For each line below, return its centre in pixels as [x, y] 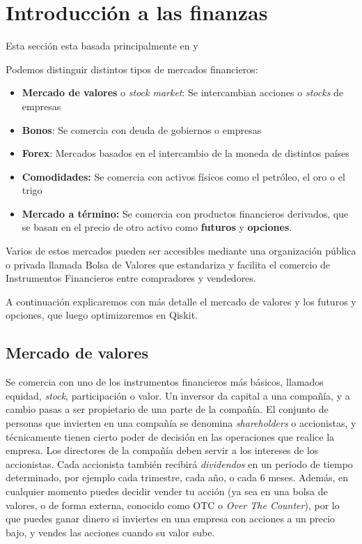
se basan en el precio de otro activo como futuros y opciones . [157, 227]
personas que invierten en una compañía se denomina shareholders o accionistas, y [181, 423]
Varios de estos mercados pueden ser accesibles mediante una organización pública [181, 251]
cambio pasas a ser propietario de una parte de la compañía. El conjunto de [167, 409]
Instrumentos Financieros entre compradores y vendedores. [131, 278]
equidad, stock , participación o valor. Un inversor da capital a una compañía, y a [178, 395]
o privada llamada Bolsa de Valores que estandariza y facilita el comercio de [168, 264]
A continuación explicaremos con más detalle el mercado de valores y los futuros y [181, 301]
